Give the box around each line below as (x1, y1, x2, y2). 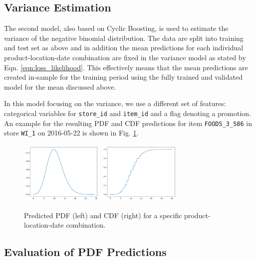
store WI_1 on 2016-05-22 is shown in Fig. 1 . (4, 128, 139, 138)
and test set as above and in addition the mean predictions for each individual (4, 42, 244, 53)
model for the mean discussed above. (4, 81, 116, 92)
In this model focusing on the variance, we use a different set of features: (4, 98, 226, 109)
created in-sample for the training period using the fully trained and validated (4, 72, 243, 82)
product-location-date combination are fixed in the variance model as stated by (4, 52, 246, 62)
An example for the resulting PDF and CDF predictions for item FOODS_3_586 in (4, 118, 252, 128)
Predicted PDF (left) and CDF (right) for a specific (24, 210, 182, 220)
